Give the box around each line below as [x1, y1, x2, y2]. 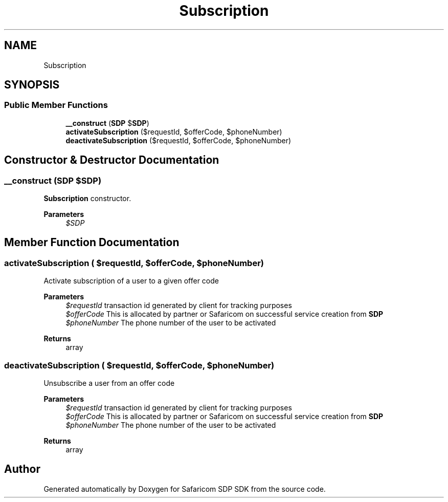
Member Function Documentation [4, 236, 180, 249]
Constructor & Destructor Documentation [4, 154, 219, 167]
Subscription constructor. [43, 194, 131, 203]
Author [4, 463, 40, 476]
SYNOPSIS [4, 78, 60, 92]
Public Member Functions [4, 100, 108, 111]
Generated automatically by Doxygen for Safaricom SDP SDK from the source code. [43, 484, 326, 493]
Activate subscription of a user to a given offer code [43, 276, 219, 286]
